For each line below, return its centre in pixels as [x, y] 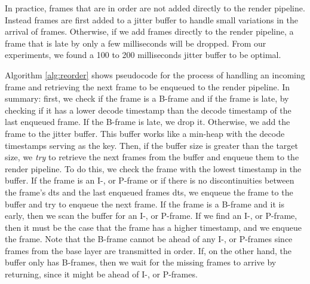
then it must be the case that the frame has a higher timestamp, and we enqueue [153, 227]
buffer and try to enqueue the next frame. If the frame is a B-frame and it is [145, 204]
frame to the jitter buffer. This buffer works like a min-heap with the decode [145, 133]
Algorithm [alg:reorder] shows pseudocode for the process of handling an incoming [155, 74]
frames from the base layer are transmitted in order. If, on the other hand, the [148, 250]
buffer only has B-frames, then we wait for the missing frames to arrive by [141, 262]
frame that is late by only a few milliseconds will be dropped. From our [136, 43]
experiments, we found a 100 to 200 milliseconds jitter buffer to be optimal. [143, 55]
